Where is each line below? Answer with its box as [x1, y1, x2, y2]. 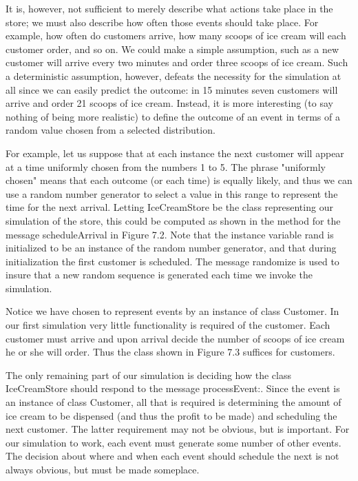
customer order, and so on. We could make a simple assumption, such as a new [6, 41, 339, 56]
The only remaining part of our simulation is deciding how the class [6, 367, 291, 382]
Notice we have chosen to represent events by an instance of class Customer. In [6, 304, 339, 318]
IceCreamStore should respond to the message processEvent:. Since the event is [6, 381, 340, 396]
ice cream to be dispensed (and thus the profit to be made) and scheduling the [6, 408, 337, 422]
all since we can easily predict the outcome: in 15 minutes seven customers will [6, 82, 338, 96]
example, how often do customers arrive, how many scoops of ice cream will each [6, 28, 346, 43]
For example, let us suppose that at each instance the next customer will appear [6, 145, 344, 160]
